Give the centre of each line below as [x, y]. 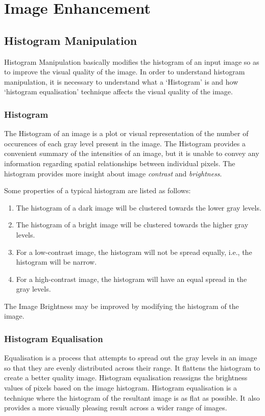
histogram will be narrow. [56, 262]
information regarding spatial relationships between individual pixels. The [120, 163]
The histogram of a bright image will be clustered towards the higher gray [132, 225]
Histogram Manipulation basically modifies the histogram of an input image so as [132, 61]
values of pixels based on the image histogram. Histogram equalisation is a [121, 388]
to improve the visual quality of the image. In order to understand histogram [125, 72]
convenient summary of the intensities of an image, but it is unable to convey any [132, 153]
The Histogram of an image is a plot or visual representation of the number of [126, 133]
